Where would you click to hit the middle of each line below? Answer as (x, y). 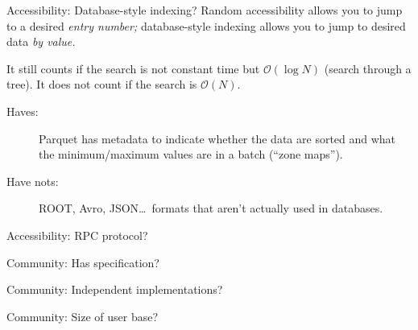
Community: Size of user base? (83, 316)
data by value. (41, 41)
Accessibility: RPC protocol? (77, 235)
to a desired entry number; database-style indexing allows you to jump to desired (206, 25)
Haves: (23, 111)
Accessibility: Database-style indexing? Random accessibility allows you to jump (205, 10)
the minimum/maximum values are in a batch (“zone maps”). (191, 154)
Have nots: (33, 181)
